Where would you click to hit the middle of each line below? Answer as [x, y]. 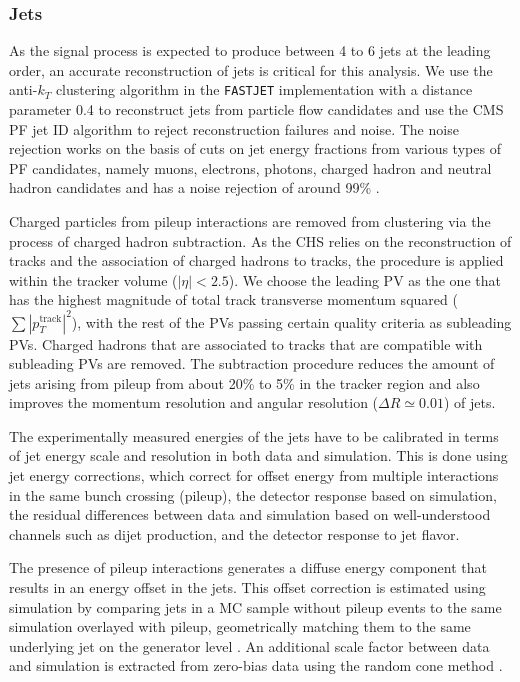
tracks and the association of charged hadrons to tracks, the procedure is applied [256, 260]
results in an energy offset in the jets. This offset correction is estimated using [247, 587]
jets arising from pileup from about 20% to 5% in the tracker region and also [244, 382]
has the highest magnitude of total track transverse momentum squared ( [233, 299]
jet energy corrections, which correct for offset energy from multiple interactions [254, 475]
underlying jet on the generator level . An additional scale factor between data [249, 645]
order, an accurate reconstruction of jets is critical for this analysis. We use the [251, 69]
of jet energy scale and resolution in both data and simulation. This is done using [258, 455]
